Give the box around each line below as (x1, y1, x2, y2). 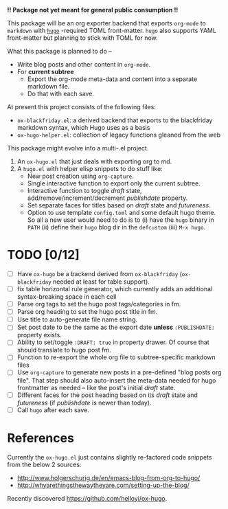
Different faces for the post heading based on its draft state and (16, 391, 198, 399)
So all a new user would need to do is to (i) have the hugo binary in (27, 216, 214, 224)
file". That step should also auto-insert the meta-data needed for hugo (16, 376, 216, 384)
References (7, 430, 74, 446)
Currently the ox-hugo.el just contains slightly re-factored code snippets (7, 453, 212, 461)
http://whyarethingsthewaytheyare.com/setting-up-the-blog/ (16, 481, 190, 489)
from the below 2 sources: (7, 460, 82, 468)
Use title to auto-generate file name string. (16, 315, 137, 324)
